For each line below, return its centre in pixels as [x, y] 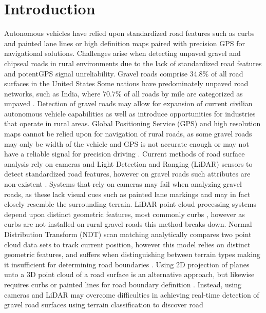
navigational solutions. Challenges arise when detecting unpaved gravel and [122, 53]
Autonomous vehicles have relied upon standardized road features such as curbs [129, 33]
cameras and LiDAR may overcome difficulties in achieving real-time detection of [132, 294]
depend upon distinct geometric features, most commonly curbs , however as [125, 214]
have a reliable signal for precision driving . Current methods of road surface [125, 154]
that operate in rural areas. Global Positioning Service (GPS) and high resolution [132, 123]
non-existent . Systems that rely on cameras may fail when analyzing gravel [123, 184]
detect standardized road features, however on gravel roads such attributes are [127, 174]
